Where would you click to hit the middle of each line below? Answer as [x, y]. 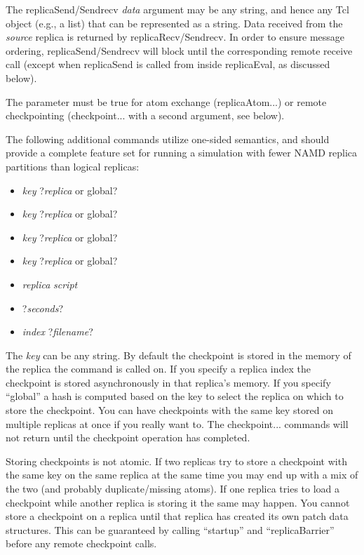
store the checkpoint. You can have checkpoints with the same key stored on [169, 410]
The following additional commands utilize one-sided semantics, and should [168, 139]
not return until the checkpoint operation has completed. [128, 437]
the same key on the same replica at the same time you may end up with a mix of [182, 475]
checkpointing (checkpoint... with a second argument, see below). [145, 115]
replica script [50, 284]
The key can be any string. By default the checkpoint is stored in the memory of [178, 355]
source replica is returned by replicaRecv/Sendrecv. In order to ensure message [175, 37]
